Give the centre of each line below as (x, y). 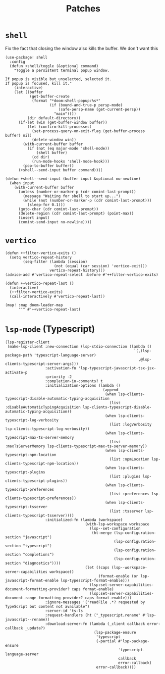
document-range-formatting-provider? (44, 598)
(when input (22, 183)
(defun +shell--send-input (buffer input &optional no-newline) (73, 179)
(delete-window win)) (54, 140)
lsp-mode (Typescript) (50, 329)
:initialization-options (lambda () (83, 385)
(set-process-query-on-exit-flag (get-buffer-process (88, 131)
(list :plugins (125, 476)
